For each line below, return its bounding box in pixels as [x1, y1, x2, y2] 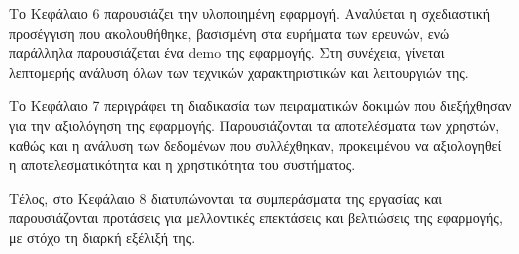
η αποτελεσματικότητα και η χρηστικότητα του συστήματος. [9, 154, 356, 175]
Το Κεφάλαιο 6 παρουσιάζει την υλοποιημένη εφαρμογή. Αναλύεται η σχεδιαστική [9, 3, 491, 23]
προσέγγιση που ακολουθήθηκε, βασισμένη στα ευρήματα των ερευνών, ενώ [9, 22, 450, 43]
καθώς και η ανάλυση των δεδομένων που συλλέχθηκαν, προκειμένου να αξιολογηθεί [9, 134, 502, 155]
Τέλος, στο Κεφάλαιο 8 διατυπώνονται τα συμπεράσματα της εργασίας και [9, 187, 443, 208]
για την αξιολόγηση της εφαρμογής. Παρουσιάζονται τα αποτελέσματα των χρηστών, [9, 114, 500, 135]
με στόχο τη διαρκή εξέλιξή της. [9, 226, 196, 247]
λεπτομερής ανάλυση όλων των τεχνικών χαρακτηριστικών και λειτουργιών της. [9, 61, 469, 82]
